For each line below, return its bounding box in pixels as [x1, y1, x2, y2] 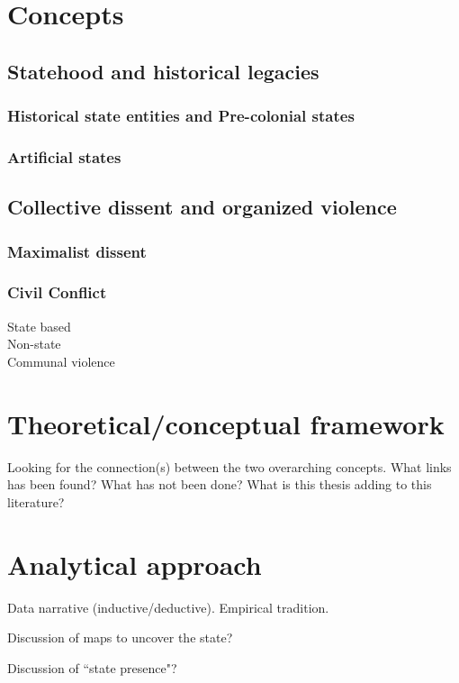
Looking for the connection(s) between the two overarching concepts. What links [7, 457, 452, 476]
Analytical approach [7, 545, 262, 582]
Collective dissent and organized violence [7, 193, 397, 221]
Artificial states [7, 145, 121, 168]
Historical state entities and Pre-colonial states [7, 105, 355, 127]
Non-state [7, 334, 61, 353]
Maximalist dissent [7, 240, 147, 262]
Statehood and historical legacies [7, 57, 319, 85]
